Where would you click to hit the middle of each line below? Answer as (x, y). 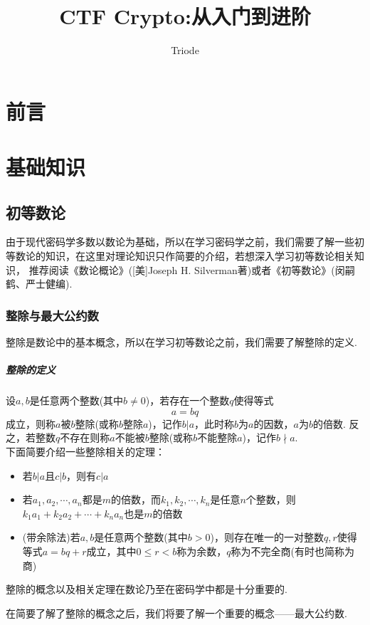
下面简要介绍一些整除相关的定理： (85, 452)
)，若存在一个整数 (187, 400)
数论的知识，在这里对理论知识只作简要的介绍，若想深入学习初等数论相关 (185, 256)
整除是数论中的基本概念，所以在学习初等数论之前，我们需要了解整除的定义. (181, 342)
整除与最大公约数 (52, 315)
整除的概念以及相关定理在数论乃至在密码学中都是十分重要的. (147, 589)
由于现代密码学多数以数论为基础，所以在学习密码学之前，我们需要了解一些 (180, 242)
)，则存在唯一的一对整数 (267, 537)
